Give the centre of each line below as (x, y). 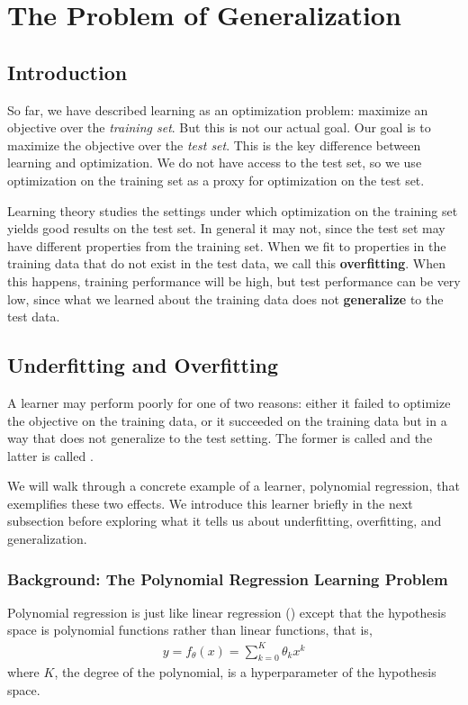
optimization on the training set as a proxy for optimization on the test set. (216, 180)
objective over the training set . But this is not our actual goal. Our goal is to (219, 127)
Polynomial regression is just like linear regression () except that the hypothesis (227, 612)
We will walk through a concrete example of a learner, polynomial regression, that (234, 486)
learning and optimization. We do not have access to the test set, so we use (215, 163)
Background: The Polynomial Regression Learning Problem (228, 578)
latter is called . (50, 455)
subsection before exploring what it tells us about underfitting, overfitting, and (225, 521)
